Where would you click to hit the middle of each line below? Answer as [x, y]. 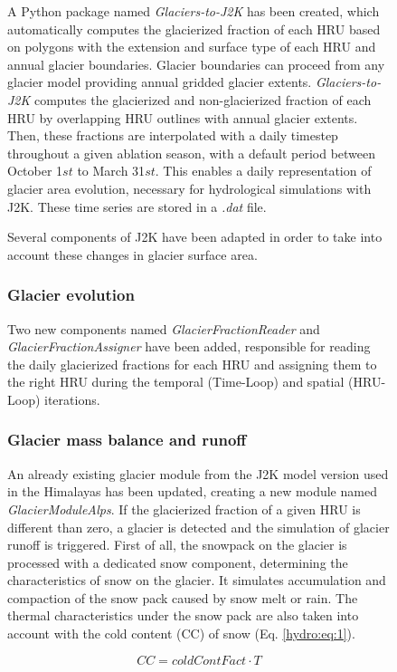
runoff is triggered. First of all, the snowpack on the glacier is [177, 545]
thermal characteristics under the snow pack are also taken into [183, 615]
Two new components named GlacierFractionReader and [164, 328]
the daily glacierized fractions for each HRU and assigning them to [192, 364]
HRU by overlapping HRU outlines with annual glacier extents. [183, 117]
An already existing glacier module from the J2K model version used [198, 473]
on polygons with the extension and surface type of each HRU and [192, 47]
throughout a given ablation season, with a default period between [192, 153]
